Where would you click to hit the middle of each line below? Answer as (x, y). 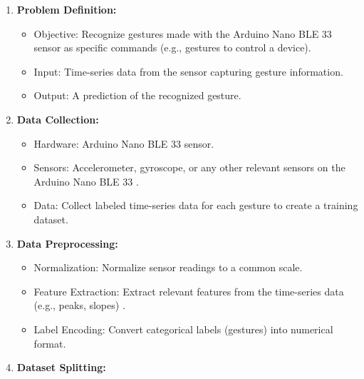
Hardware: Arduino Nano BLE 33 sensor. (124, 143)
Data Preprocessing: (67, 243)
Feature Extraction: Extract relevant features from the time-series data (189, 291)
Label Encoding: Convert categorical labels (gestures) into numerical (183, 329)
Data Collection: (58, 119)
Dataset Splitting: (61, 367)
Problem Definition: (67, 9)
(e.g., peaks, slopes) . (79, 305)
